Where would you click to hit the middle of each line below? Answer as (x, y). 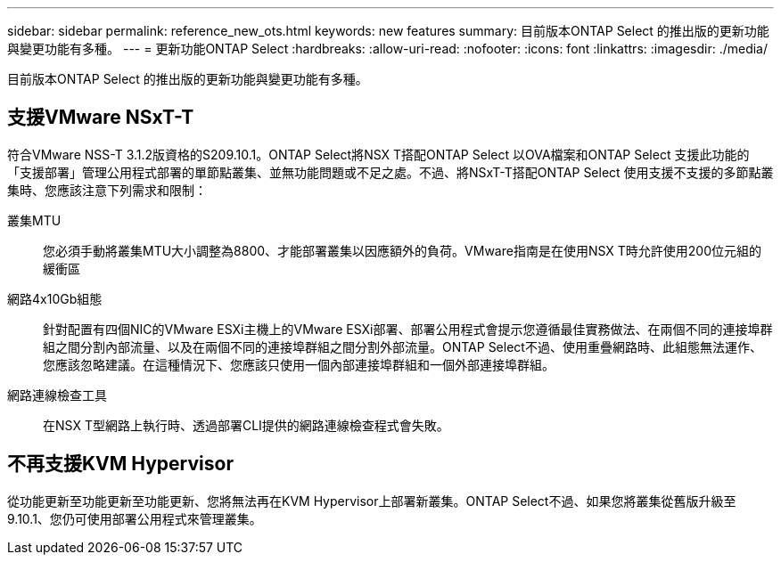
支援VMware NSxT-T (101, 118)
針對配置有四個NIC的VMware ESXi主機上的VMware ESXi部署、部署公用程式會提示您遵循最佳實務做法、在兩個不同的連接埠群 (408, 329)
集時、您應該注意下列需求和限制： (107, 190)
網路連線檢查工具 (57, 395)
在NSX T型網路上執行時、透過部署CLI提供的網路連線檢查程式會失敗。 (246, 425)
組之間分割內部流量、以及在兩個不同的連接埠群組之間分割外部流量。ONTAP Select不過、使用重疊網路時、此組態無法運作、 (403, 346)
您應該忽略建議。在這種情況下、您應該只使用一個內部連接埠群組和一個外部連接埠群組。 (299, 364)
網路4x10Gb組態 (55, 298)
